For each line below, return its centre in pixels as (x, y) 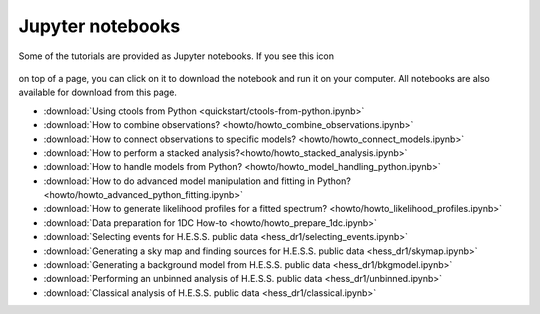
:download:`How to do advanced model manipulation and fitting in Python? (197, 181)
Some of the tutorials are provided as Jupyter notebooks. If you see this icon (176, 56)
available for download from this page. (97, 92)
